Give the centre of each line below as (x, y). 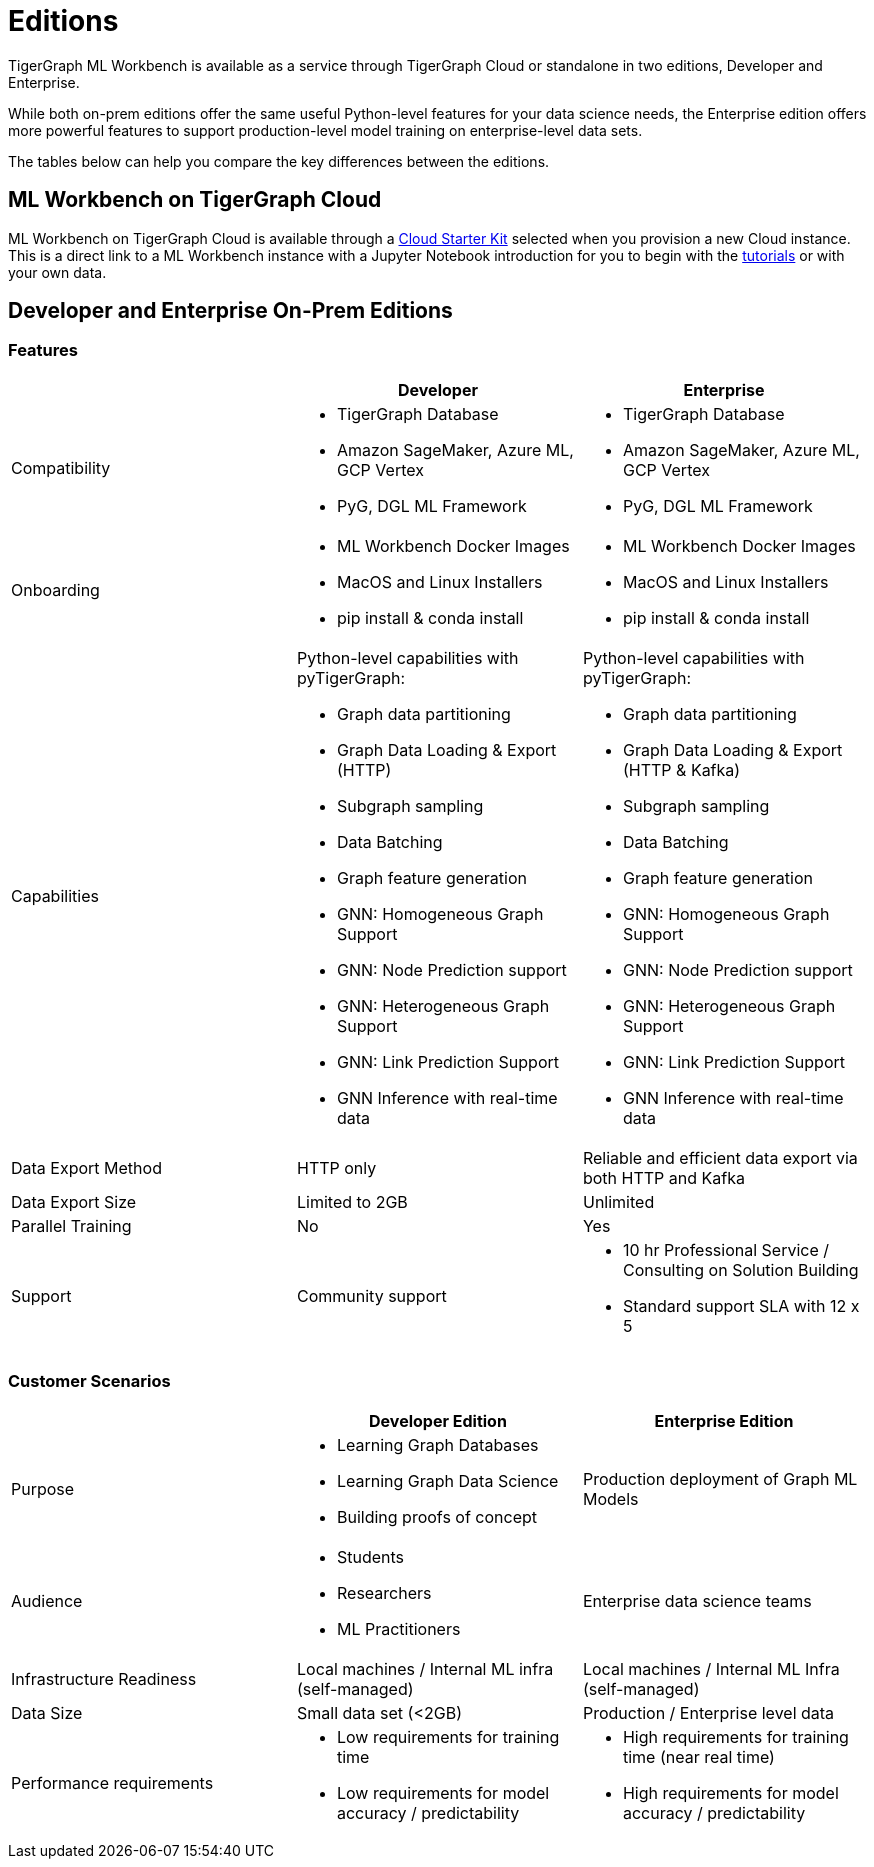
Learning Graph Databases (437, 1444)
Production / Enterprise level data (708, 1712)
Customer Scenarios (89, 1381)
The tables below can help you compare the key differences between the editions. (279, 161)
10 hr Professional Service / (726, 1249)
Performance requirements (112, 1782)
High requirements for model (730, 1792)
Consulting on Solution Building (740, 1269)
